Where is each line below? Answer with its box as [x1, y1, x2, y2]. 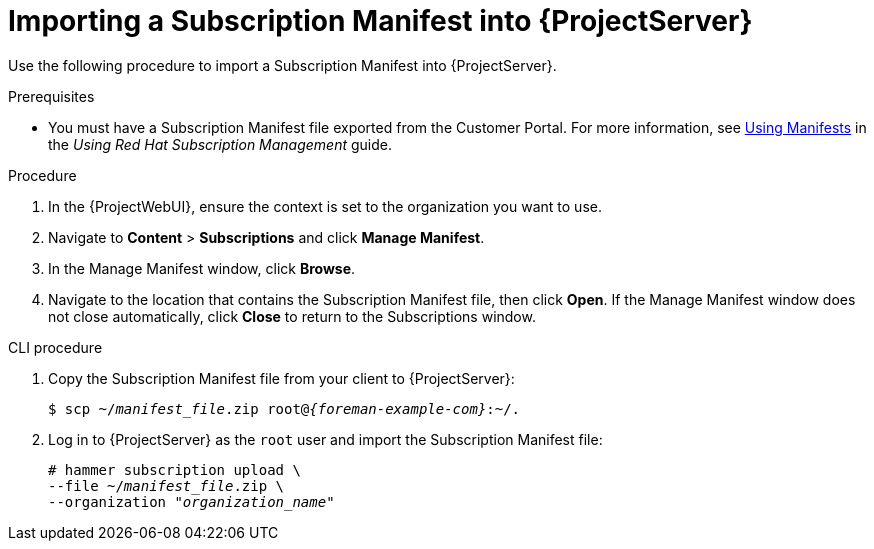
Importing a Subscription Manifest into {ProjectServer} [8, 4, 753, 38]
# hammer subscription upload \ [48, 461, 301, 478]
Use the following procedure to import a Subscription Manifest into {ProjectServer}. [8, 56, 557, 74]
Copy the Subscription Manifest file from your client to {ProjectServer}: [48, 369, 515, 387]
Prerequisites [8, 87, 95, 105]
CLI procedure [8, 338, 103, 356]
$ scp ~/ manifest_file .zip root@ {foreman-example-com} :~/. [48, 400, 521, 417]
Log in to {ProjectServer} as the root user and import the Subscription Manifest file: [48, 430, 603, 448]
